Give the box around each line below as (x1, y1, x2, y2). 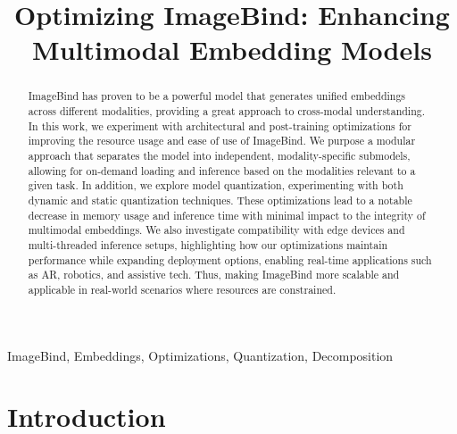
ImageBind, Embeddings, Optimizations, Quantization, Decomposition (7, 346, 394, 364)
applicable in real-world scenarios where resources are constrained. (28, 281, 337, 296)
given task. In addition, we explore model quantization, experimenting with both (28, 178, 403, 193)
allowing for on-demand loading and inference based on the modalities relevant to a (28, 163, 416, 178)
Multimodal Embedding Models (32, 31, 432, 68)
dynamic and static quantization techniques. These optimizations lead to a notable (28, 192, 412, 207)
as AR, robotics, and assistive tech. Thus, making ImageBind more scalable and (28, 267, 400, 282)
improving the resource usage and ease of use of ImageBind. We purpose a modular (28, 133, 416, 148)
